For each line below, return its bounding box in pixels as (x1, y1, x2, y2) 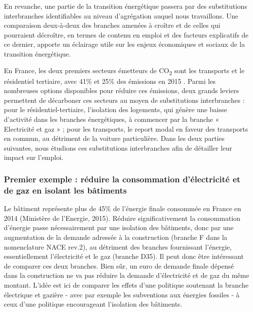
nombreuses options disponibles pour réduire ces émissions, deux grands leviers (4, 85, 239, 96)
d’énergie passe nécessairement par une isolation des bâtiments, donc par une (4, 222, 234, 233)
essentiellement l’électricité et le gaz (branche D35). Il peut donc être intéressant (4, 251, 244, 261)
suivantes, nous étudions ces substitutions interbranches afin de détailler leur (4, 142, 233, 153)
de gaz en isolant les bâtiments (4, 184, 127, 196)
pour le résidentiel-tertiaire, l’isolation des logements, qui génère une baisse (4, 104, 227, 115)
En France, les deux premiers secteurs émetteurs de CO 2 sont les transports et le (4, 65, 245, 77)
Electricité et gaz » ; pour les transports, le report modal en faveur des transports (4, 123, 248, 134)
